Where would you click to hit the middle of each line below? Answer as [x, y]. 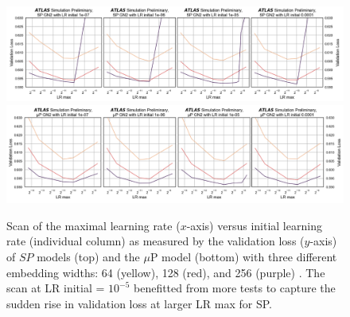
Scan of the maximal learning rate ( [93, 225]
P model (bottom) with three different [243, 257]
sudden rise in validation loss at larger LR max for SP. [139, 303]
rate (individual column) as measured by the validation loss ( [156, 241]
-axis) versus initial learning [254, 225]
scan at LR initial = [56, 288]
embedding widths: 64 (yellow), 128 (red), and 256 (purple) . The [166, 272]
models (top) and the [88, 257]
